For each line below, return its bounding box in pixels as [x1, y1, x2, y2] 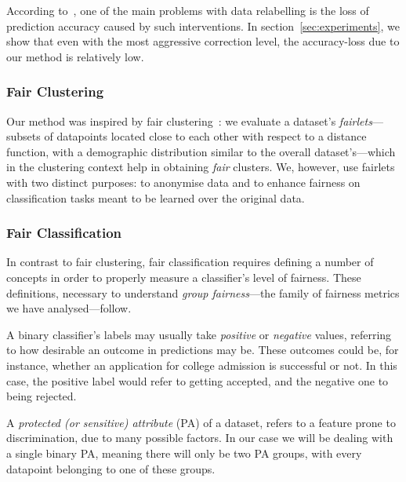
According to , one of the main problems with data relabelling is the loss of [6, 2, 369, 18]
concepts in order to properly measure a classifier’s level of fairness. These [6, 268, 361, 285]
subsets [6, 128, 41, 144]
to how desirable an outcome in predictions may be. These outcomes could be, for [6, 341, 399, 358]
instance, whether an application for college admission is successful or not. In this [6, 356, 397, 373]
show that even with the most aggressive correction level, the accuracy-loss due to [6, 33, 400, 49]
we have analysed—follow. [6, 300, 132, 316]
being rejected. [6, 388, 77, 404]
